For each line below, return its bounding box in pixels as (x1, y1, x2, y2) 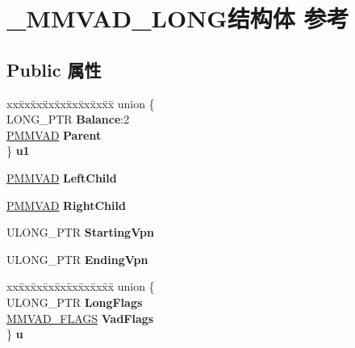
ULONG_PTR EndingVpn (6, 250, 148, 267)
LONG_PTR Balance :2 (6, 111, 130, 128)
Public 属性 (6, 57, 102, 82)
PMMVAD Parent (6, 126, 102, 143)
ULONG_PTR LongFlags (6, 293, 143, 310)
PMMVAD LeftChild (6, 169, 117, 186)
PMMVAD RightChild (6, 196, 126, 213)
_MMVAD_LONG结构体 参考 (6, 2, 349, 35)
